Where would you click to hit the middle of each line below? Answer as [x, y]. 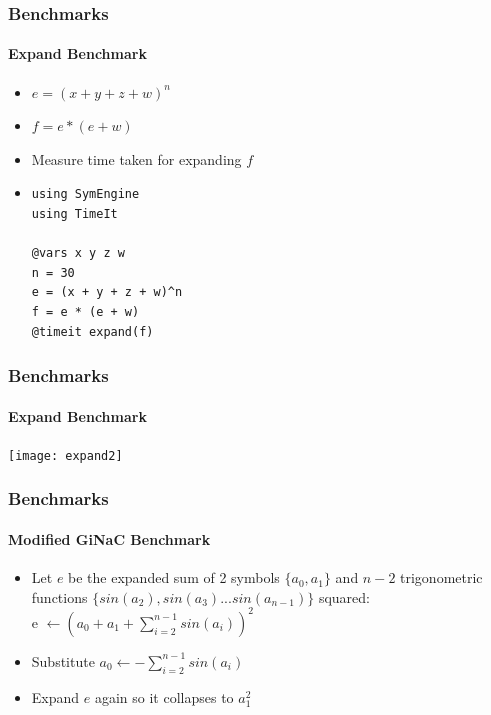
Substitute [63, 660]
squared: [344, 596]
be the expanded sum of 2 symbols [174, 577]
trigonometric [441, 577]
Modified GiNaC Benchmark [109, 538]
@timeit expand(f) [92, 331]
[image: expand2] [65, 455]
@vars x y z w [78, 253]
